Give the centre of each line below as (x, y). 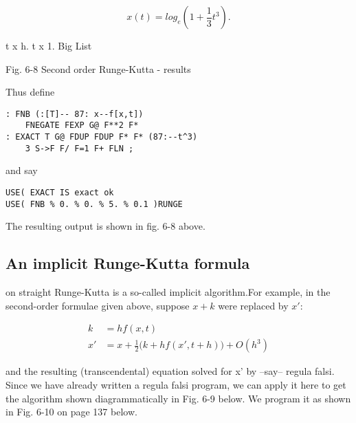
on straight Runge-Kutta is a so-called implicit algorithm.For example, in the (168, 292)
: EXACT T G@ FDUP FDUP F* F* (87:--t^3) (102, 137)
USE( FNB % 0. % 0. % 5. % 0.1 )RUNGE (94, 204)
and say (22, 170)
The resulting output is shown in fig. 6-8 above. (105, 226)
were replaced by (253, 305)
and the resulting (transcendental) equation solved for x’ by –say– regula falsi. (170, 371)
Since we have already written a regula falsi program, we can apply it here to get (176, 384)
